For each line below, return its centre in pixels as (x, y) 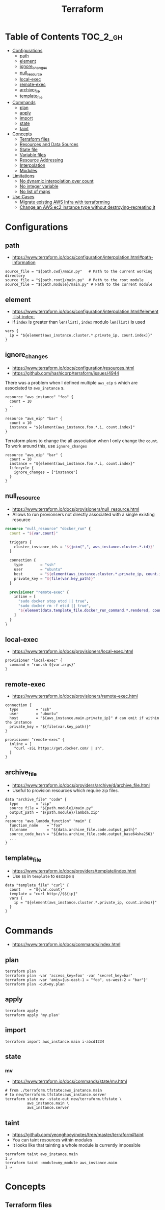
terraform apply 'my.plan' (33, 1015)
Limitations (23, 176)
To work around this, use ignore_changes (46, 446)
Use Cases (23, 197)
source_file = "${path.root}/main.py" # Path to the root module (74, 280)
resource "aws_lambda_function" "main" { (48, 821)
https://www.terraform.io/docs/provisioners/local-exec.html (73, 651)
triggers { (21, 542)
